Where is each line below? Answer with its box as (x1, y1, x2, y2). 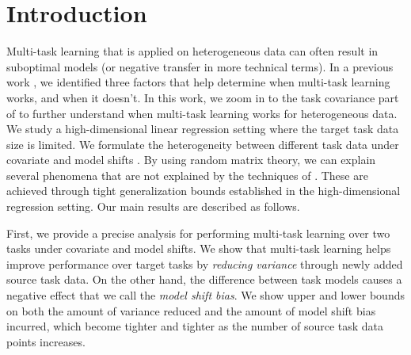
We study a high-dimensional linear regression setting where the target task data (6, 120, 399, 137)
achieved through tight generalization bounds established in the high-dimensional (6, 182, 401, 199)
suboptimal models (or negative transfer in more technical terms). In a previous (6, 58, 394, 74)
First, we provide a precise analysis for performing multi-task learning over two (6, 224, 390, 241)
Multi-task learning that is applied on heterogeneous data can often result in (6, 43, 379, 59)
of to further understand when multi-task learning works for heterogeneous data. (6, 105, 398, 121)
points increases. (6, 333, 86, 349)
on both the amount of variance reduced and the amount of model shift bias (6, 302, 376, 319)
